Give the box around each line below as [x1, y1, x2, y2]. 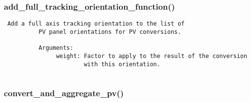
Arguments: [38, 44, 74, 52]
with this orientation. [84, 60, 161, 68]
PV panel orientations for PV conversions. [38, 28, 182, 35]
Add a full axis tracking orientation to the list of [7, 20, 185, 28]
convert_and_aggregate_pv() [4, 87, 124, 99]
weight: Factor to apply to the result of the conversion [56, 52, 248, 59]
